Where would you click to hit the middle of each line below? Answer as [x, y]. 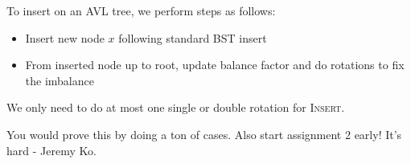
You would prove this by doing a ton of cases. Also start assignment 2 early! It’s [204, 134]
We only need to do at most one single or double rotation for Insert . [176, 107]
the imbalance [60, 80]
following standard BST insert [193, 37]
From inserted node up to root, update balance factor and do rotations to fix [215, 65]
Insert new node [65, 37]
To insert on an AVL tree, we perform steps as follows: [141, 10]
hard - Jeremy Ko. [51, 150]
